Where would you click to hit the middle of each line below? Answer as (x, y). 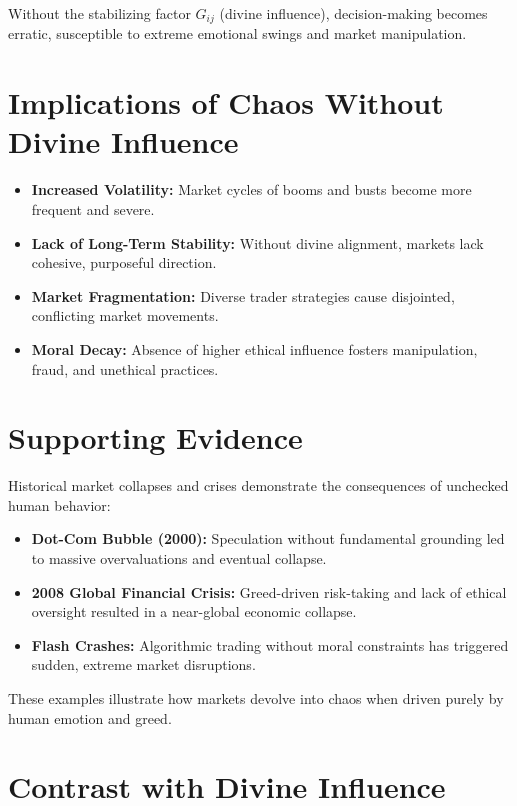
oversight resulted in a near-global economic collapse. (194, 611)
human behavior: (59, 504)
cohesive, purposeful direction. (124, 262)
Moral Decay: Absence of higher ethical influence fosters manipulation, (254, 348)
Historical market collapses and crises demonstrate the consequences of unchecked (258, 485)
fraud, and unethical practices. (125, 368)
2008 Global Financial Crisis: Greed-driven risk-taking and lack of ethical (269, 591)
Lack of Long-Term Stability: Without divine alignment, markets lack (257, 242)
